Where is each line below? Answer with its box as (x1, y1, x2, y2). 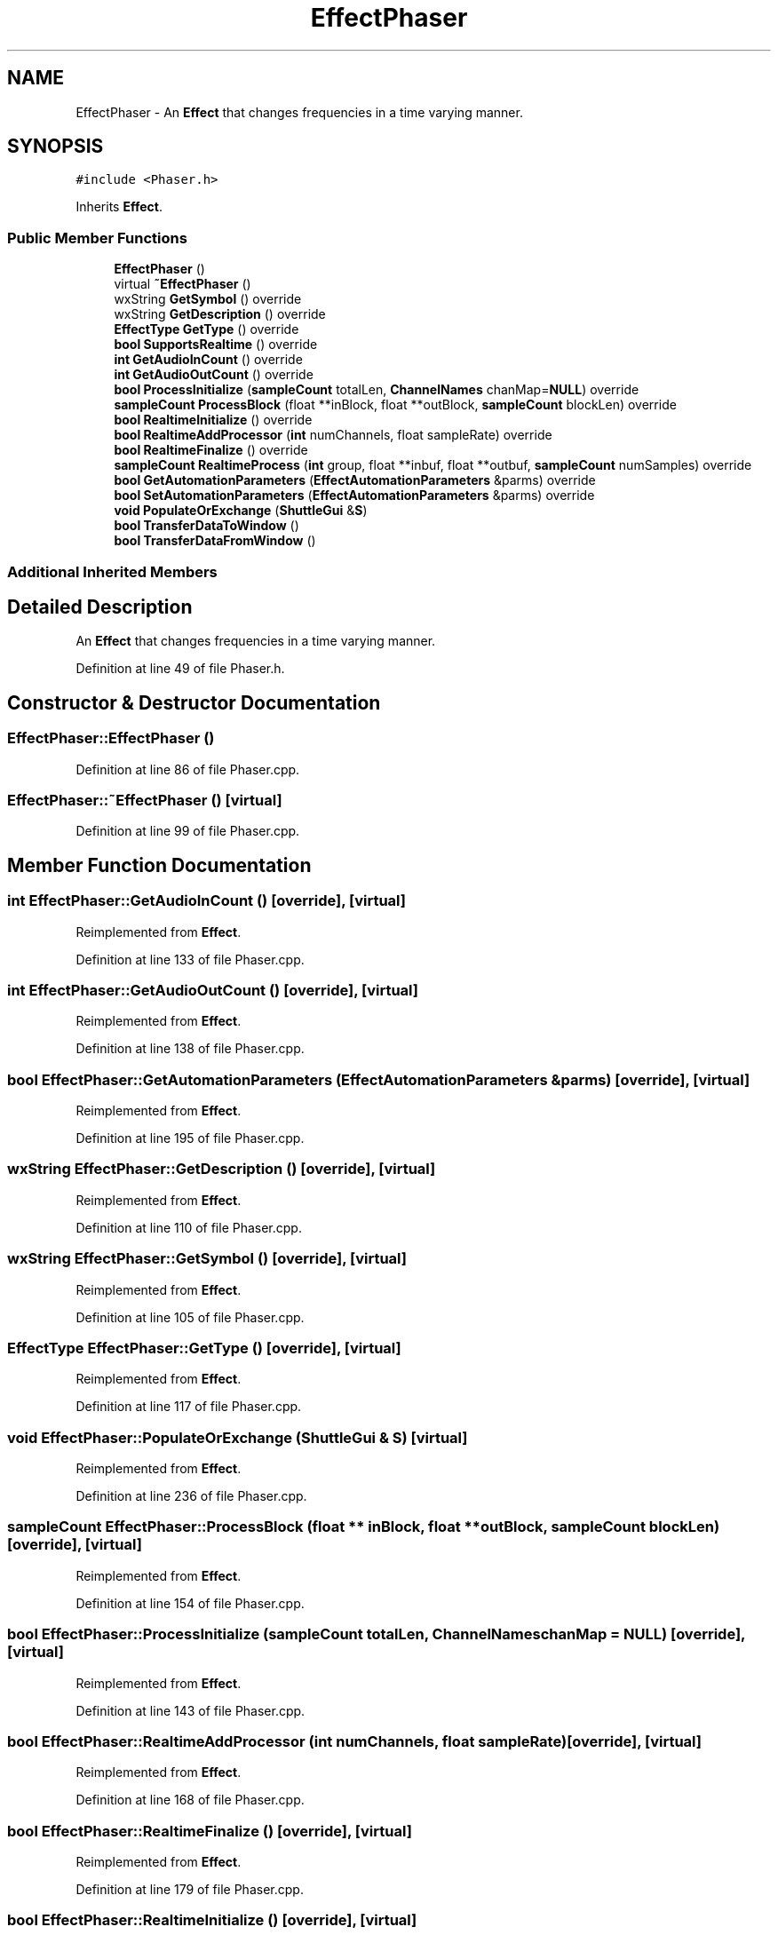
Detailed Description (7, 595, 193, 618)
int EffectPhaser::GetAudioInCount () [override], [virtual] (7, 892, 406, 910)
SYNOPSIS (7, 135, 104, 158)
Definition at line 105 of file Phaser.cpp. (75, 1309, 305, 1325)
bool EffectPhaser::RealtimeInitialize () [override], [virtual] (7, 1911, 417, 1930)
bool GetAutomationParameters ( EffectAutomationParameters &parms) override (114, 472, 596, 488)
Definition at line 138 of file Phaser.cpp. (75, 1041, 305, 1057)
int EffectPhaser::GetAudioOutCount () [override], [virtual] (7, 980, 418, 999)
